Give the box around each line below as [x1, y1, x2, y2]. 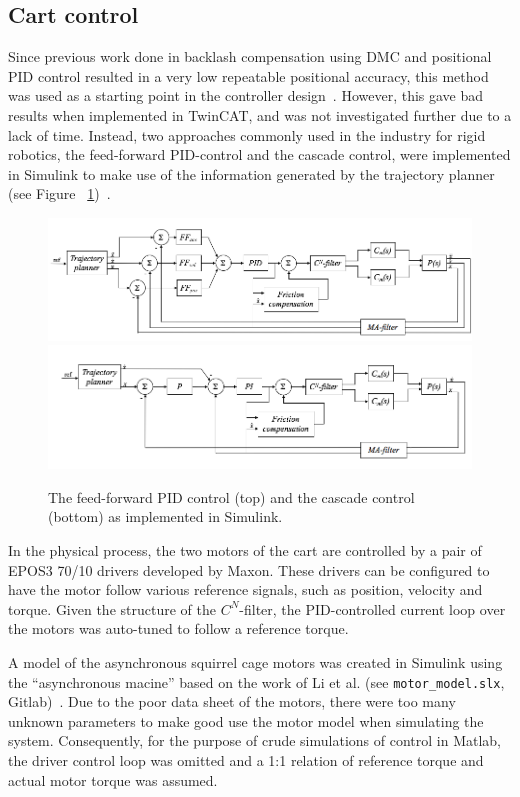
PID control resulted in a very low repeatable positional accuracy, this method [8, 65, 489, 86]
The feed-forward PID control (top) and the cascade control [48, 486, 415, 507]
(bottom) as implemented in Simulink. [48, 506, 283, 527]
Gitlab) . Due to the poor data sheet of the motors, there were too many [8, 691, 456, 712]
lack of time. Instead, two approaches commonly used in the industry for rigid [8, 124, 486, 145]
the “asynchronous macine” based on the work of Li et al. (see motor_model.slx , [8, 671, 505, 692]
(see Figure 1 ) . [8, 183, 111, 204]
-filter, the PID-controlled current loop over [239, 598, 506, 619]
